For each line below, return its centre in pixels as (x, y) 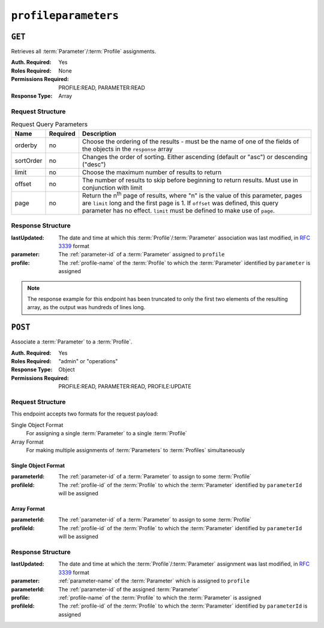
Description (99, 133)
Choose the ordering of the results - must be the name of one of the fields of (190, 141)
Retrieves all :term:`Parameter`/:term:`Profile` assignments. (83, 52)
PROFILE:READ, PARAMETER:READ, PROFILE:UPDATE (125, 387)
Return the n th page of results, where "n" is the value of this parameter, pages (192, 195)
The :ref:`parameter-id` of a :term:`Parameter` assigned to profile (142, 255)
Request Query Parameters (49, 124)
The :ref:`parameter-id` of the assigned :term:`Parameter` (129, 589)
